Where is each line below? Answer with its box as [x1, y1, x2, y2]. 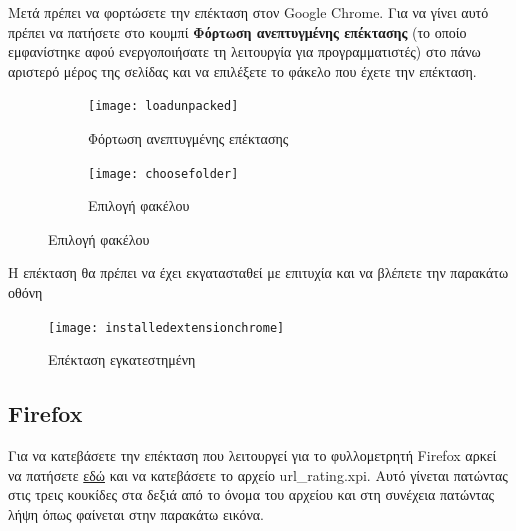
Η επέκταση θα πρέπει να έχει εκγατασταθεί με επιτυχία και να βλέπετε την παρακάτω [8, 262, 509, 283]
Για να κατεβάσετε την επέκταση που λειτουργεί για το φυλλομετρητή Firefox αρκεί [8, 445, 497, 466]
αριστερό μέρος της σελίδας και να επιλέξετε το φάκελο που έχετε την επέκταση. [8, 60, 477, 81]
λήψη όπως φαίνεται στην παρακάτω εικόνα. [8, 503, 264, 524]
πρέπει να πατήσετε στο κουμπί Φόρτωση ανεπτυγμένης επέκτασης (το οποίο [8, 21, 467, 42]
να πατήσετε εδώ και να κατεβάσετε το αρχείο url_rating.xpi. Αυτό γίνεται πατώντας [8, 464, 508, 485]
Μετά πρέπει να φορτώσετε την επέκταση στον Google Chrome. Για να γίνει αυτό [8, 2, 489, 22]
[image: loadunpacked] [88, 99, 239, 114]
